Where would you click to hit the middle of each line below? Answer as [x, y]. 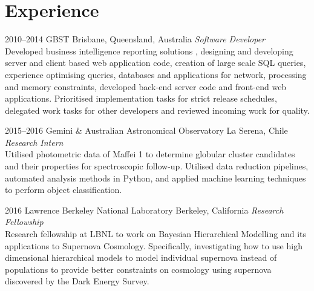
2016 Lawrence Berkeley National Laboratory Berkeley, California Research [144, 210]
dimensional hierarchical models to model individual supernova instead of [141, 257]
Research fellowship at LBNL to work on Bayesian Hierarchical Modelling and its [156, 234]
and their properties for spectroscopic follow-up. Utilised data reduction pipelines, [157, 166]
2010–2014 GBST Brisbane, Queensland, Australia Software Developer [135, 39]
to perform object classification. [64, 190]
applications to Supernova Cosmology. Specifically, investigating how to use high [154, 245]
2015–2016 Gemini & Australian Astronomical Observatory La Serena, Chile [146, 130]
